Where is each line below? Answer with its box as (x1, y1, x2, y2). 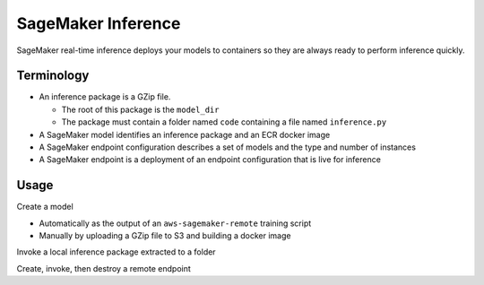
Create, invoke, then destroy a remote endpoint (16, 263, 192, 273)
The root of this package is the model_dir (61, 104, 220, 115)
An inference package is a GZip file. (39, 91, 171, 102)
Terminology (16, 68, 90, 83)
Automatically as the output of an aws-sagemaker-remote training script (39, 218, 312, 229)
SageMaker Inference (16, 13, 181, 33)
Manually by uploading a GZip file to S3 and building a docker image (39, 230, 291, 241)
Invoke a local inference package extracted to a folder (16, 246, 216, 257)
